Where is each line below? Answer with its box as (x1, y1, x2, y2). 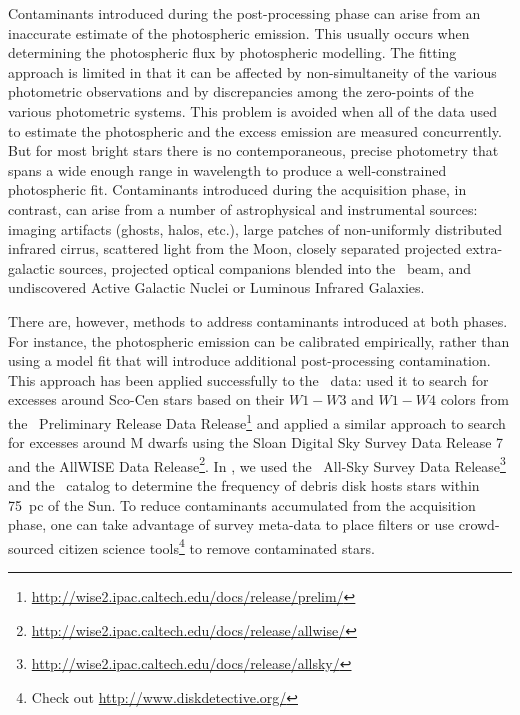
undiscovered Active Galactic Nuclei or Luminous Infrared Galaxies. (8, 277, 425, 298)
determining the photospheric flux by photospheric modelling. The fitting (8, 42, 457, 63)
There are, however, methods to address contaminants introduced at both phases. (8, 310, 508, 331)
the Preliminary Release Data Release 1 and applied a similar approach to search (8, 409, 506, 433)
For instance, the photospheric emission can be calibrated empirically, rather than (8, 330, 510, 351)
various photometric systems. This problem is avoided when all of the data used (8, 100, 498, 121)
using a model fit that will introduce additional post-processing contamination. (8, 350, 491, 371)
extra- (465, 238, 503, 259)
